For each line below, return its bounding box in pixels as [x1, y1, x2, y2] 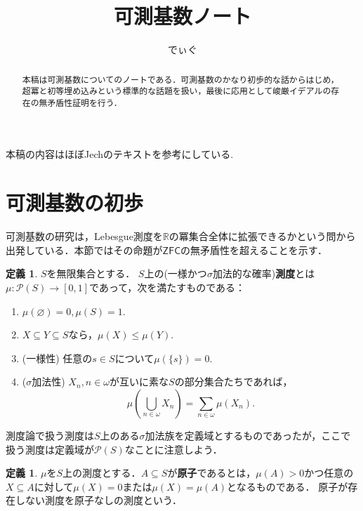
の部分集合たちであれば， [174, 374, 293, 389]
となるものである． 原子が [227, 479, 348, 493]
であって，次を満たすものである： [89, 279, 246, 294]
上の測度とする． [62, 465, 141, 480]
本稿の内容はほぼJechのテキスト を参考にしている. [6, 147, 234, 161]
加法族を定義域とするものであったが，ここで [145, 427, 351, 442]
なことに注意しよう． [124, 442, 223, 456]
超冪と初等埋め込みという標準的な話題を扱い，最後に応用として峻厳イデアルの [22, 85, 331, 97]
